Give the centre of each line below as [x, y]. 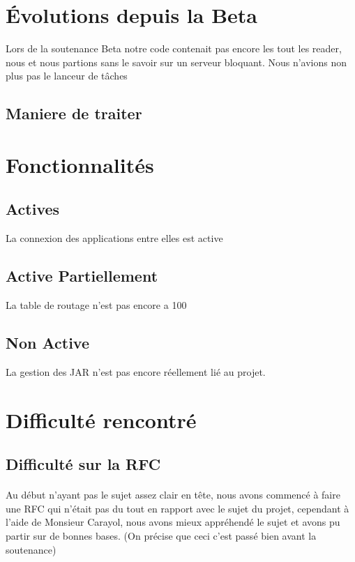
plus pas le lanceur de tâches [67, 76]
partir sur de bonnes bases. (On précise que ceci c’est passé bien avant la [161, 535]
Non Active [47, 343]
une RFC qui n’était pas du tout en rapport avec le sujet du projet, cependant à [177, 508]
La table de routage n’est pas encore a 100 [96, 305]
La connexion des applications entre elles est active [114, 238]
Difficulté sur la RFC [83, 464]
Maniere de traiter [74, 113]
